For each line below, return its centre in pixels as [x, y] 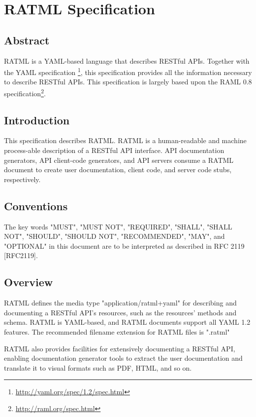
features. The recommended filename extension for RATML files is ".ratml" [117, 332]
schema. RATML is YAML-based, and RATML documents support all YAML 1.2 [127, 322]
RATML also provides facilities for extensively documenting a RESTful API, [120, 348]
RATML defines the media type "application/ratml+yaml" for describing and [120, 303]
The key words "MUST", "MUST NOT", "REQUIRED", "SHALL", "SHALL [118, 226]
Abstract [27, 40]
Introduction [37, 120]
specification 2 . [25, 93]
